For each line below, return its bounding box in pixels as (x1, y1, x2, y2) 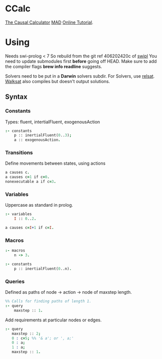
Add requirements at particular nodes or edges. (5, 317, 102, 323)
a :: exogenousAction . (14, 137, 61, 142)
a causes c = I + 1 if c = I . (5, 225, 54, 230)
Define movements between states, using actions (5, 160, 106, 166)
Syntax (5, 92, 28, 101)
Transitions (5, 149, 33, 156)
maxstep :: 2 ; (11, 331, 41, 336)
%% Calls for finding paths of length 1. (5, 299, 92, 304)
